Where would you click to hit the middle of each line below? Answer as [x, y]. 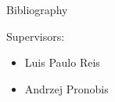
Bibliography [37, 9]
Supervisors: [36, 36]
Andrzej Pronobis [66, 88]
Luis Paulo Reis [62, 62]
